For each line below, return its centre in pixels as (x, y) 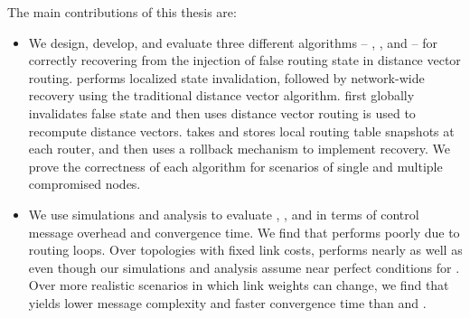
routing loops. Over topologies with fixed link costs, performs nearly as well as (245, 250)
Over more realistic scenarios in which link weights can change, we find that (239, 285)
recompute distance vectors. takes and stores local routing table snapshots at (241, 131)
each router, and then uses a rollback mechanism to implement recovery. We (240, 149)
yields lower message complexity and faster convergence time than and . (227, 302)
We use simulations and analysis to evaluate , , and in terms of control (224, 214)
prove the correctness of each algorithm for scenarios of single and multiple (235, 166)
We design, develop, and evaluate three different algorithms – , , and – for (233, 42)
